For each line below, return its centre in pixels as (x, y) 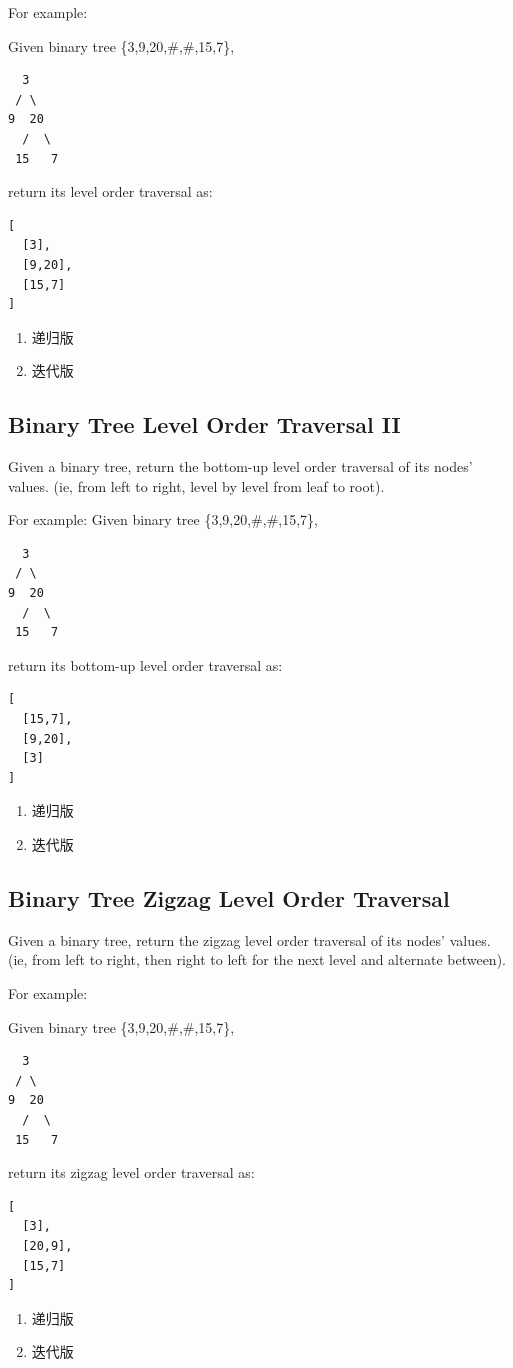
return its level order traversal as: (110, 191)
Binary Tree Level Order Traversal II (204, 424)
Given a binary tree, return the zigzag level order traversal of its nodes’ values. (249, 939)
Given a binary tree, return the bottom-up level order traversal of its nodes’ (240, 466)
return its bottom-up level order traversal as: (145, 664)
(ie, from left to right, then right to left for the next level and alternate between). (257, 959)
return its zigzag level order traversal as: (131, 1172)
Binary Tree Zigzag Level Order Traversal (229, 898)
